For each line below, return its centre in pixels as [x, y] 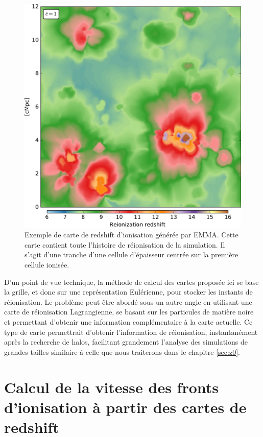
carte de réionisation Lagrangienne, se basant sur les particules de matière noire [129, 312]
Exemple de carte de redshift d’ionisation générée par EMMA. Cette [131, 235]
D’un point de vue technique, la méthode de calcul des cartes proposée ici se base [131, 282]
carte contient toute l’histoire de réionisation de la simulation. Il [125, 244]
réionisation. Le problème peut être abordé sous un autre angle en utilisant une [128, 301]
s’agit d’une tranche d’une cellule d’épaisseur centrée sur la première [131, 254]
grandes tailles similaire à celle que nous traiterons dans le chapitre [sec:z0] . [122, 351]
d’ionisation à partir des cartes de [125, 407]
